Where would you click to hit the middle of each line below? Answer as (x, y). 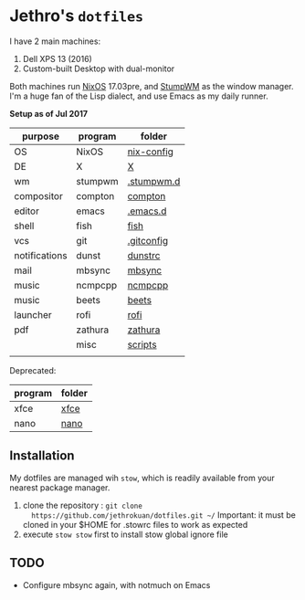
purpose (40, 136)
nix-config (150, 152)
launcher (33, 314)
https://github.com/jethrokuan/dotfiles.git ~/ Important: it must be (164, 515)
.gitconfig (148, 240)
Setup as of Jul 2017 (49, 113)
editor (26, 211)
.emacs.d (147, 211)
